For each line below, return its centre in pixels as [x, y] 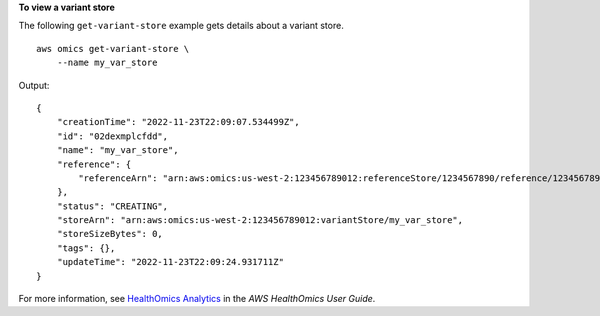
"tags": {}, [86, 248]
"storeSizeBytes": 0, [110, 234]
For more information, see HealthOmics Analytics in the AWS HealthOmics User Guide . [197, 299]
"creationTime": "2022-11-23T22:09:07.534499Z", [178, 122]
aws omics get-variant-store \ [113, 48]
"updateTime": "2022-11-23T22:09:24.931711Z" [170, 262]
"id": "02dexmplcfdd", [112, 136]
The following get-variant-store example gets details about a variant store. [181, 26]
